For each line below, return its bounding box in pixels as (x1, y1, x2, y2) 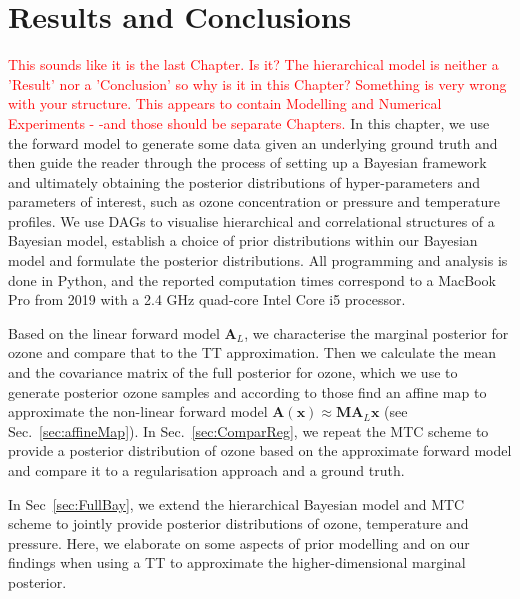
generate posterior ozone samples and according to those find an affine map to (8, 381, 487, 402)
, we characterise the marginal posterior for (244, 322, 509, 343)
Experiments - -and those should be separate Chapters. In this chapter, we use (8, 112, 490, 133)
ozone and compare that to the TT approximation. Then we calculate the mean (8, 342, 497, 363)
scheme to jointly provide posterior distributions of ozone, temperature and (8, 513, 469, 534)
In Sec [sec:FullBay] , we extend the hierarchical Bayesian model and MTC (8, 493, 465, 514)
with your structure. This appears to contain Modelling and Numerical (8, 93, 442, 114)
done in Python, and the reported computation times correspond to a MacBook (8, 269, 497, 290)
